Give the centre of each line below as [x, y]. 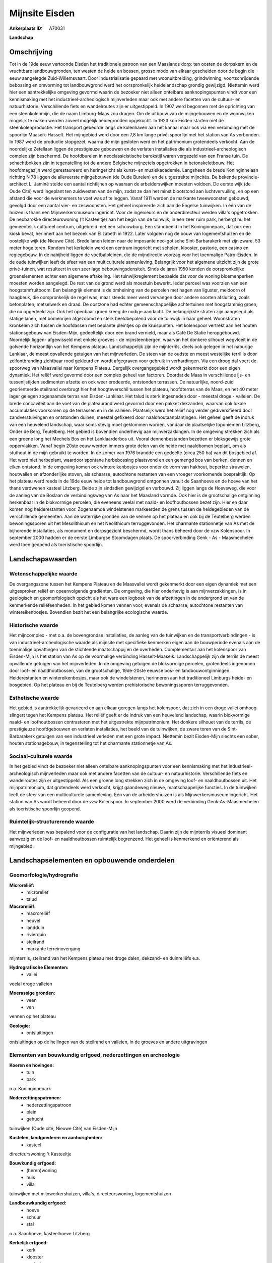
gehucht [35, 1119]
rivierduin [36, 935]
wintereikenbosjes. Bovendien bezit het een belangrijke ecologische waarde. [89, 612]
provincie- [249, 177]
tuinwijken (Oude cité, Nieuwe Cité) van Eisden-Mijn [63, 1128]
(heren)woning [42, 1170]
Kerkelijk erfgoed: [28, 1243]
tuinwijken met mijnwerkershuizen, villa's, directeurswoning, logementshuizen [90, 1194]
